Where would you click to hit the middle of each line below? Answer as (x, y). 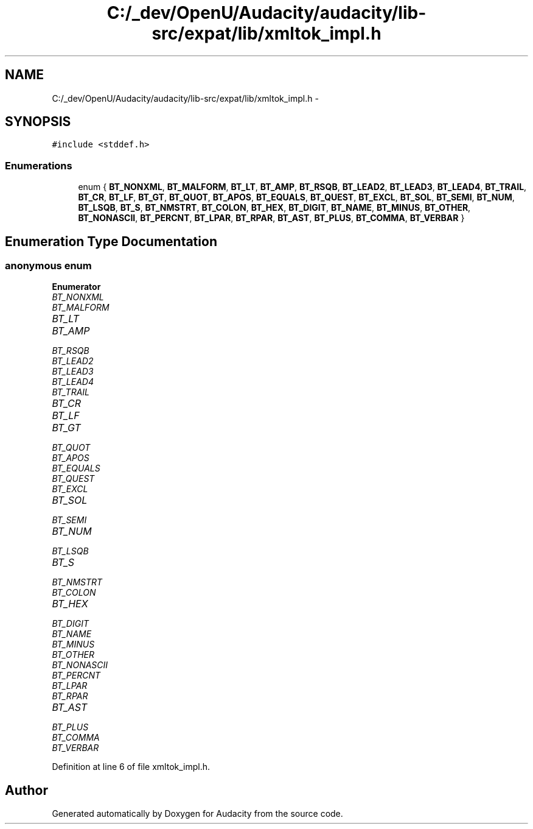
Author (26, 790)
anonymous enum (48, 266)
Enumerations (39, 165)
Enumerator (76, 287)
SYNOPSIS (38, 122)
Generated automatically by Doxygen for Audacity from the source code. (197, 814)
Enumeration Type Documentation (111, 241)
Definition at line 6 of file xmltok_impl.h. (131, 767)
